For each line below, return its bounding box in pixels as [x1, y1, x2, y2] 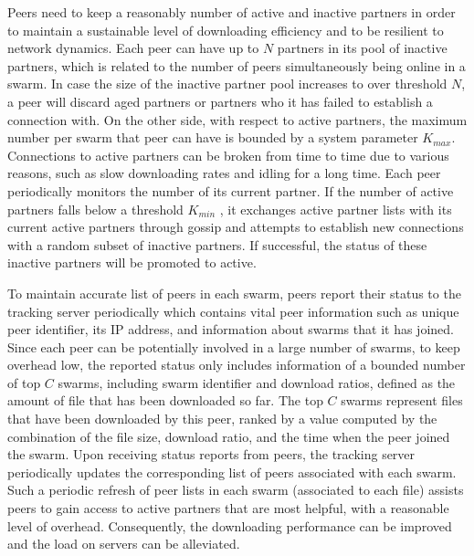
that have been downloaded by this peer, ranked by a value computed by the [7, 409, 437, 428]
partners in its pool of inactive [277, 38, 448, 58]
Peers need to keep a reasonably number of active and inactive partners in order [7, 3, 456, 21]
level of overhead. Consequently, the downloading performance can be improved [7, 516, 452, 535]
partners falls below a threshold [7, 199, 184, 218]
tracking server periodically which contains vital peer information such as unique [7, 301, 459, 320]
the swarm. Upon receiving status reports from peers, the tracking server [7, 445, 416, 464]
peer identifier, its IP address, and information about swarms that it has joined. [7, 320, 454, 339]
